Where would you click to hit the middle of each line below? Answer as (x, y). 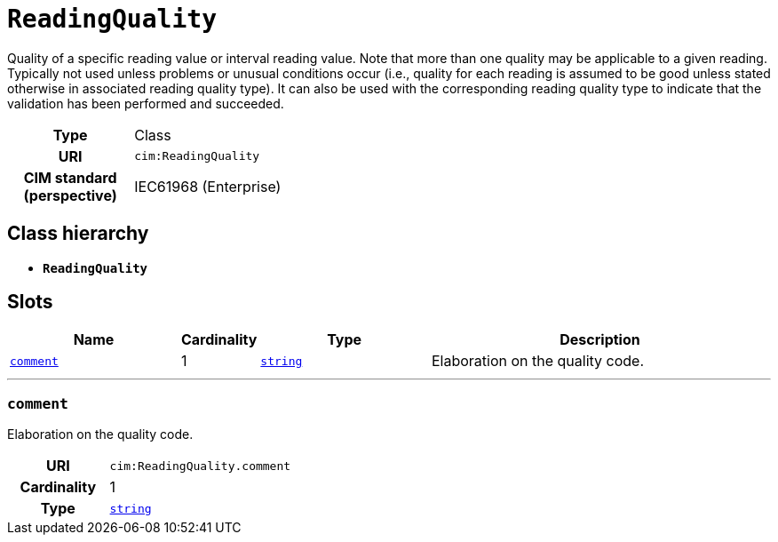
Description (600, 340)
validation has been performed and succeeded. (146, 103)
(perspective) (70, 195)
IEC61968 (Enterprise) (208, 186)
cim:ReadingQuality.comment (200, 466)
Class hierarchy (78, 234)
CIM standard (70, 177)
